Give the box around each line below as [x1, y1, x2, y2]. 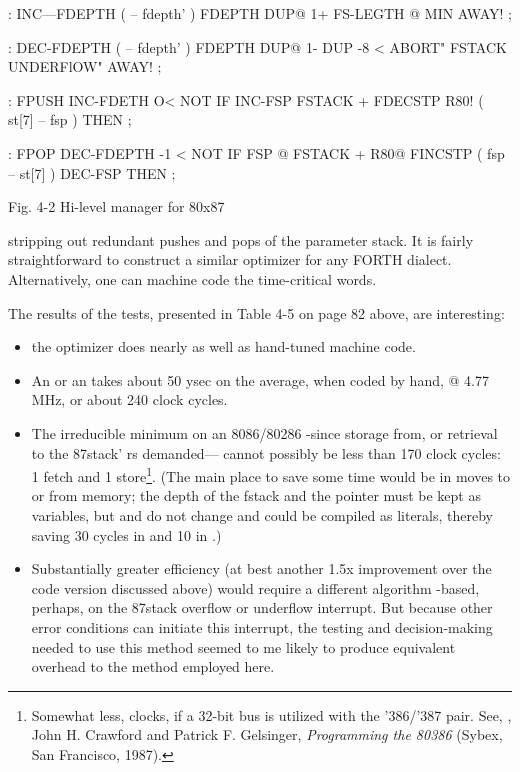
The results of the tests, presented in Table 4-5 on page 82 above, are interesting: [8, 302, 505, 323]
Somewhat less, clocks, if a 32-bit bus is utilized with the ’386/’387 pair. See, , [31, 704, 512, 725]
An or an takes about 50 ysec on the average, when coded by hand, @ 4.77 [31, 369, 489, 390]
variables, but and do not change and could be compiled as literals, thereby [31, 504, 493, 525]
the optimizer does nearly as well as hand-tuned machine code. [31, 336, 416, 357]
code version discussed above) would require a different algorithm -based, [31, 577, 480, 598]
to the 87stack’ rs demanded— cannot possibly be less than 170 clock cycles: [31, 442, 501, 463]
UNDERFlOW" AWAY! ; [8, 56, 162, 77]
